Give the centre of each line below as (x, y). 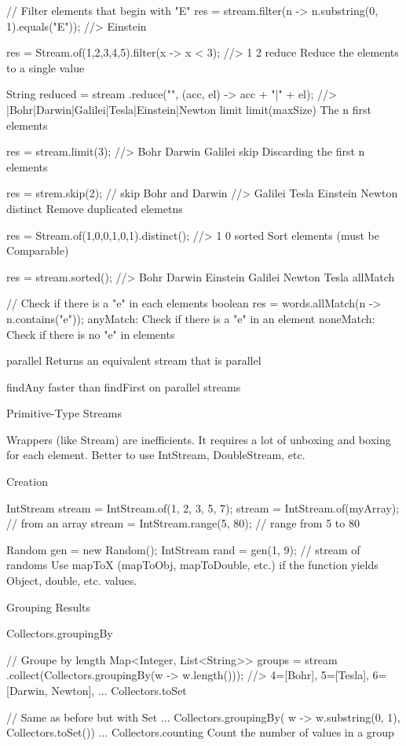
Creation (27, 481)
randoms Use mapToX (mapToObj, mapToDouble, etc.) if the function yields (192, 565)
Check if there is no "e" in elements (91, 334)
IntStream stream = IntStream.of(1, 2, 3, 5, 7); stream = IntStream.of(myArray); (203, 507)
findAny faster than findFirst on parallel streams (124, 386)
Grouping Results (49, 606)
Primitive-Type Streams (64, 413)
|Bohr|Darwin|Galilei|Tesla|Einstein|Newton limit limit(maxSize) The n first (189, 109)
